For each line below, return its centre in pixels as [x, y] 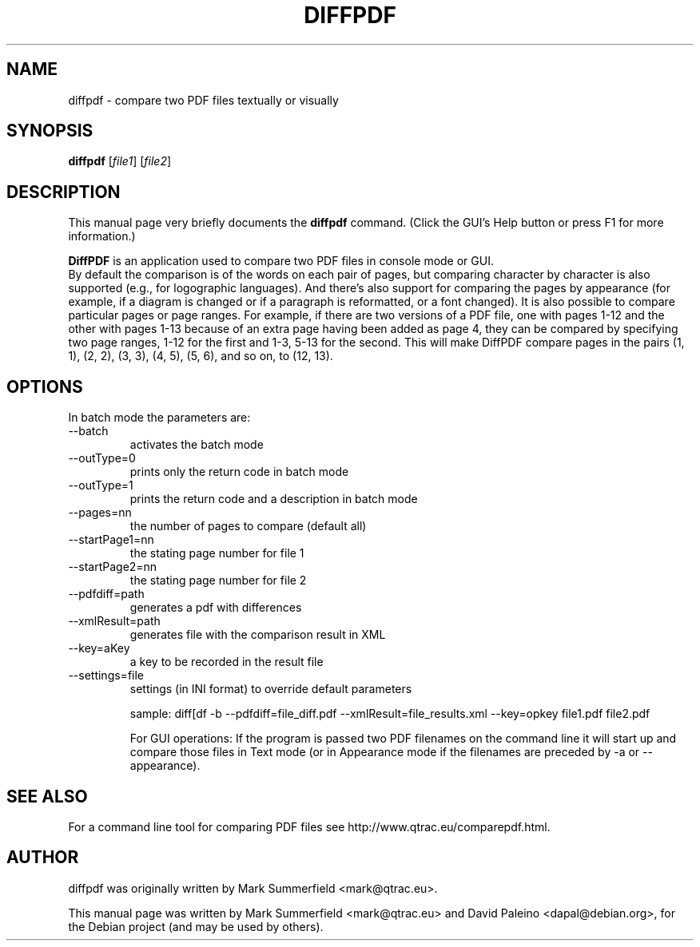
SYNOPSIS [50, 131]
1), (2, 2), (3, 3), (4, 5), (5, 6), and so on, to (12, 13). [201, 356]
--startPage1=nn [111, 540]
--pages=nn [100, 513]
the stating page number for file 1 [217, 553]
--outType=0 [102, 458]
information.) [102, 236]
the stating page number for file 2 [218, 580]
